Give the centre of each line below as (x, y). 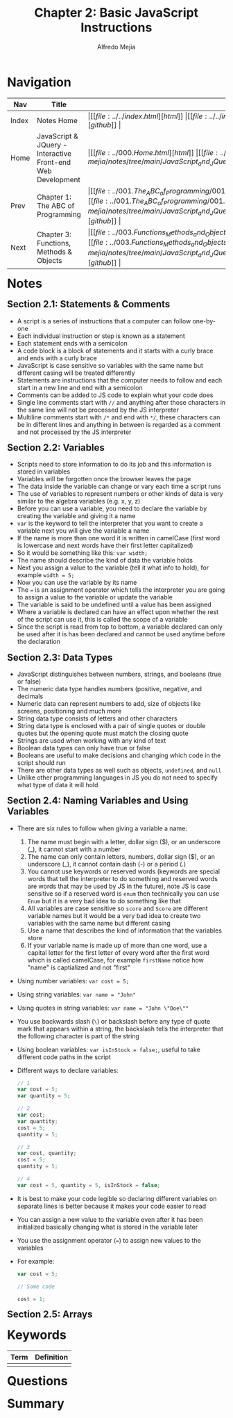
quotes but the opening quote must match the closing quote (103, 733)
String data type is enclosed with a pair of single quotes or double (111, 725)
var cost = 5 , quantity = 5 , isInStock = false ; (89, 1185)
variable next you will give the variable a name (83, 531)
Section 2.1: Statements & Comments (89, 304)
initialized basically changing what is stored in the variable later (107, 1227)
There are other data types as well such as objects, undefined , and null (119, 770)
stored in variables (44, 472)
